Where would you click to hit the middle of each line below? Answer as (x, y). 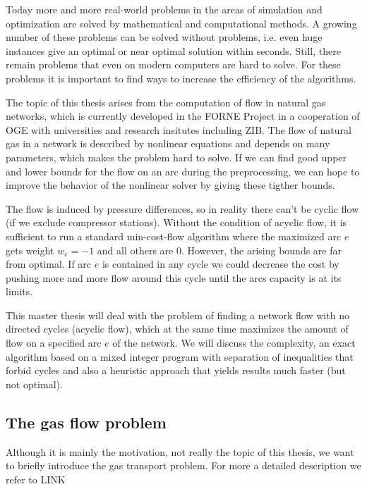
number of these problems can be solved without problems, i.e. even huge (164, 37)
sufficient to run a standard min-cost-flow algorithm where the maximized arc (174, 236)
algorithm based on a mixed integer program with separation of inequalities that (180, 356)
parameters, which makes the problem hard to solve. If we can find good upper (176, 157)
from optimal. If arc (49, 264)
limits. (19, 291)
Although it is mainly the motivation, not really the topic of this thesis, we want (180, 451)
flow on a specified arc (54, 343)
